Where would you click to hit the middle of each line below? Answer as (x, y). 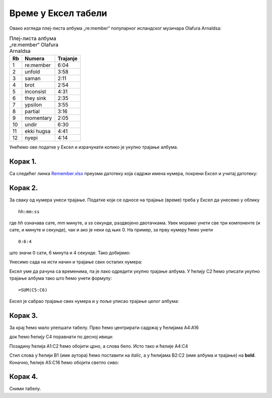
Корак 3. (24, 315)
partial (32, 112)
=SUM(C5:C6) (33, 290)
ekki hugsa (38, 131)
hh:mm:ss (29, 212)
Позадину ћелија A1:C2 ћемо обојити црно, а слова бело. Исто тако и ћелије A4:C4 (99, 346)
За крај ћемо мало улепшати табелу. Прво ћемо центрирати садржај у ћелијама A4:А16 (104, 328)
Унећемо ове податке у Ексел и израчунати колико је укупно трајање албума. (94, 147)
